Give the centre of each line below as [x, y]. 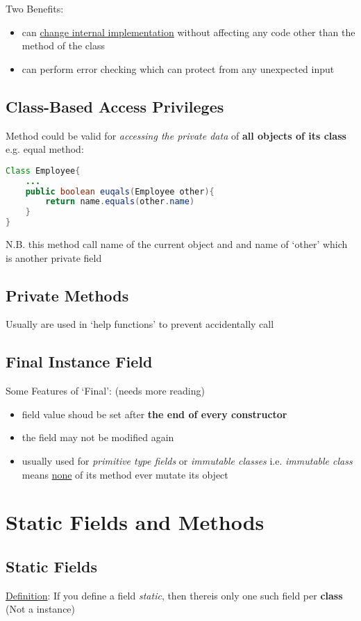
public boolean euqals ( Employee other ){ [120, 191]
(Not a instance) [41, 609]
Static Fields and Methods [135, 522]
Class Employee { [43, 171]
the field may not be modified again [98, 437]
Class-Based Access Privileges [115, 106]
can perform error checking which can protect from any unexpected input [178, 68]
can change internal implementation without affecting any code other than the [188, 32]
